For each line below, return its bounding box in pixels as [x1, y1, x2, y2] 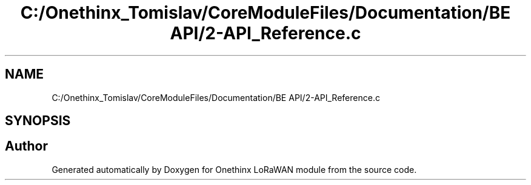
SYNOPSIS [5, 113, 71, 129]
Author [5, 138, 48, 154]
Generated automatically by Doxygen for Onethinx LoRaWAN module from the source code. [52, 164, 417, 175]
